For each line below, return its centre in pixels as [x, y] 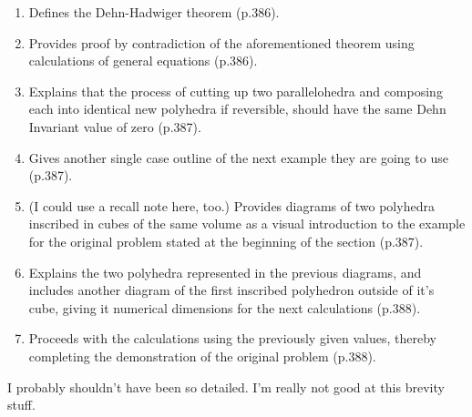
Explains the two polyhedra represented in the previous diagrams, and [225, 272]
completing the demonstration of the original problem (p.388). [202, 356]
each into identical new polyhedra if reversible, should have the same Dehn [237, 109]
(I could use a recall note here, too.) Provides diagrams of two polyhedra [231, 205]
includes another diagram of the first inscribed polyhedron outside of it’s [231, 290]
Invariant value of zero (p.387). [115, 126]
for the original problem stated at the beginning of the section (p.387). [226, 241]
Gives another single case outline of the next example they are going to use [238, 157]
